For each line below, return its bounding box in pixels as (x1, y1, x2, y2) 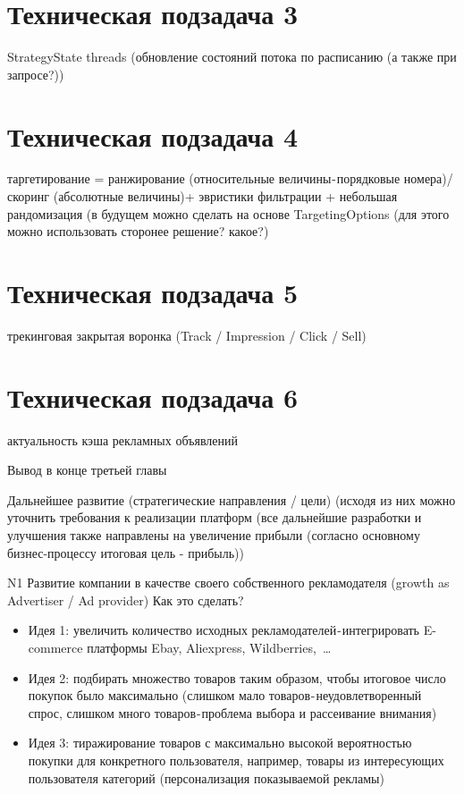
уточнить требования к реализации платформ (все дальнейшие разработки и (7, 508, 422, 527)
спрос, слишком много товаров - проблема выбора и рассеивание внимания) (28, 703, 437, 722)
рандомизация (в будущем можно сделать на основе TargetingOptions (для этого (7, 204, 450, 223)
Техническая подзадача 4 (7, 117, 299, 154)
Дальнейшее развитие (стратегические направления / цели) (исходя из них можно (7, 490, 456, 509)
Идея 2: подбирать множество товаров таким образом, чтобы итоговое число (28, 668, 446, 687)
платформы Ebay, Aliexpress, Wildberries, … (87, 638, 332, 656)
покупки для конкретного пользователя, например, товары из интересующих (28, 750, 444, 769)
